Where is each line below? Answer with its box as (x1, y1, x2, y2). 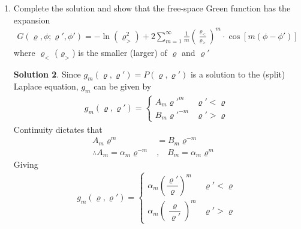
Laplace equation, (13, 80, 79, 93)
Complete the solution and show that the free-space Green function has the (13, 2, 291, 14)
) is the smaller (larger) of (72, 46, 167, 58)
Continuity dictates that (13, 123, 103, 135)
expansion (13, 13, 50, 26)
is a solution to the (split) (190, 67, 285, 80)
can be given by (94, 80, 152, 93)
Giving (13, 158, 38, 171)
